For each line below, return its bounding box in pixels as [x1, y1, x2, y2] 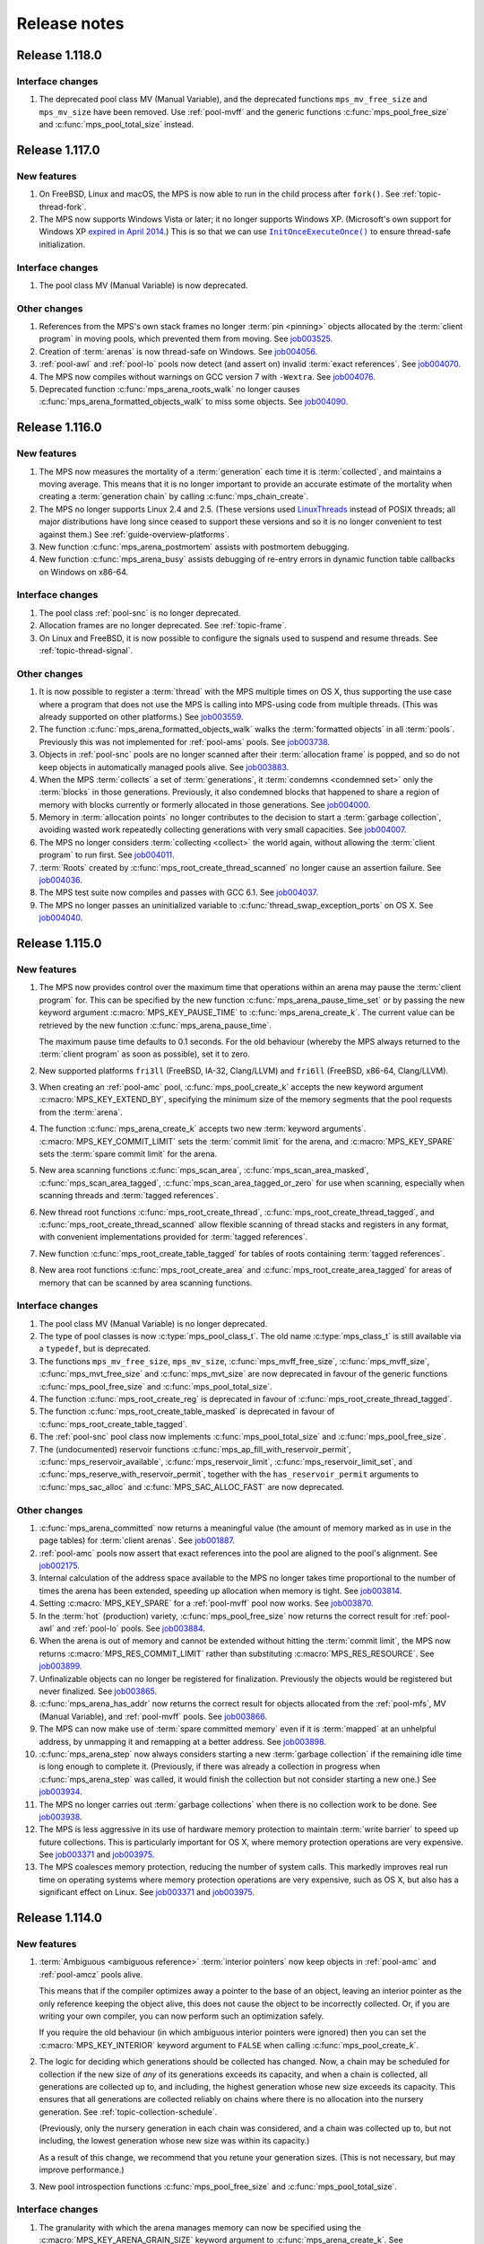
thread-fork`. [39, 201, 87, 212]
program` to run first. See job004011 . [39, 849, 175, 861]
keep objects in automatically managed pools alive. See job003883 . [39, 761, 290, 772]
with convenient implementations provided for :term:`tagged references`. [39, 1232, 308, 1242]
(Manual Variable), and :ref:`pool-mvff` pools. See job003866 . [39, 1711, 268, 1722]
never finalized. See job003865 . [39, 1686, 158, 1696]
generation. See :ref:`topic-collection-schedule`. [39, 2106, 218, 2117]
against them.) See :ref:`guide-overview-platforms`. [39, 529, 230, 539]
